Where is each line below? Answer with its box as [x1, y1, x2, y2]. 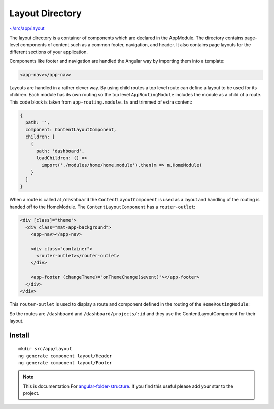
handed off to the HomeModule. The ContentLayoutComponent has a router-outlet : [9, 203, 195, 210]
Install [9, 331, 30, 339]
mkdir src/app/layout [18, 346, 72, 352]
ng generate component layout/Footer [18, 360, 113, 365]
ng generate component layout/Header [18, 353, 113, 359]
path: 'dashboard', [36, 148, 85, 154]
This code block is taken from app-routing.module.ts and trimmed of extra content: [9, 99, 193, 105]
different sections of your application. [9, 49, 88, 55]
